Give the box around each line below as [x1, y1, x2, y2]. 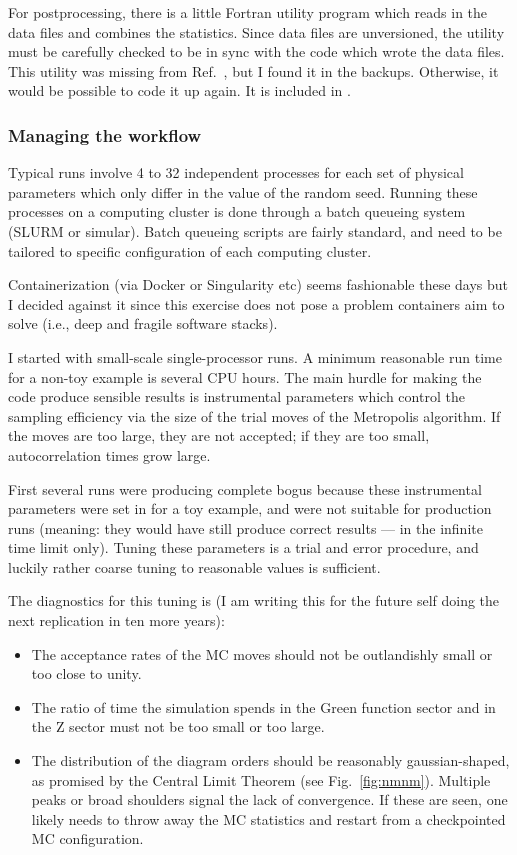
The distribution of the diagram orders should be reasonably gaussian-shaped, [31, 750, 510, 771]
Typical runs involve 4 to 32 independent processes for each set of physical [8, 162, 464, 183]
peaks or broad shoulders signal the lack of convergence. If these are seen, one [31, 789, 508, 810]
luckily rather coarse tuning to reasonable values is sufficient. [8, 556, 381, 577]
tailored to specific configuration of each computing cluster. [8, 240, 372, 261]
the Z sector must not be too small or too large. [31, 716, 325, 737]
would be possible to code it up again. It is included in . [8, 80, 351, 101]
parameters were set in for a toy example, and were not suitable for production [8, 498, 492, 519]
